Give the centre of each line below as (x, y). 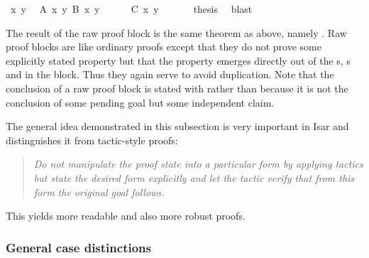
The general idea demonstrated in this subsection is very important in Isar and (177, 126)
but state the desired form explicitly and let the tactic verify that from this (194, 177)
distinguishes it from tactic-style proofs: (92, 140)
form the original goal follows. (99, 192)
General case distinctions (78, 247)
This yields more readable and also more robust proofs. (126, 216)
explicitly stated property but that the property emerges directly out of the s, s (178, 60)
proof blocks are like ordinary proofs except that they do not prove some (164, 47)
